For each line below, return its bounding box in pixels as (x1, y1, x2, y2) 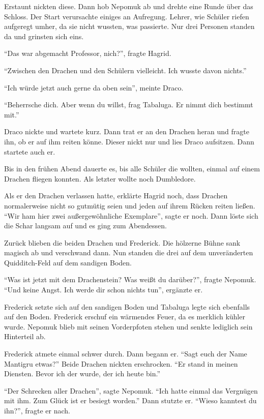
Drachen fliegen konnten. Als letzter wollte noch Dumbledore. (4, 173, 196, 184)
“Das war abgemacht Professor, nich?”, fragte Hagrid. (4, 48, 171, 58)
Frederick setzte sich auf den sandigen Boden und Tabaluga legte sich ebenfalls (4, 301, 250, 312)
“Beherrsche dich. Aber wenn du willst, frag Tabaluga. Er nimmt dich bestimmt (4, 99, 253, 110)
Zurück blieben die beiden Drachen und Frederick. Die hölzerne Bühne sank (4, 237, 241, 248)
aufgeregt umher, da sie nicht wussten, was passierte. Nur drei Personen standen (4, 21, 255, 32)
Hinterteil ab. (4, 331, 46, 342)
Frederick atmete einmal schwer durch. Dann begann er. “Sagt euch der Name (4, 348, 247, 359)
